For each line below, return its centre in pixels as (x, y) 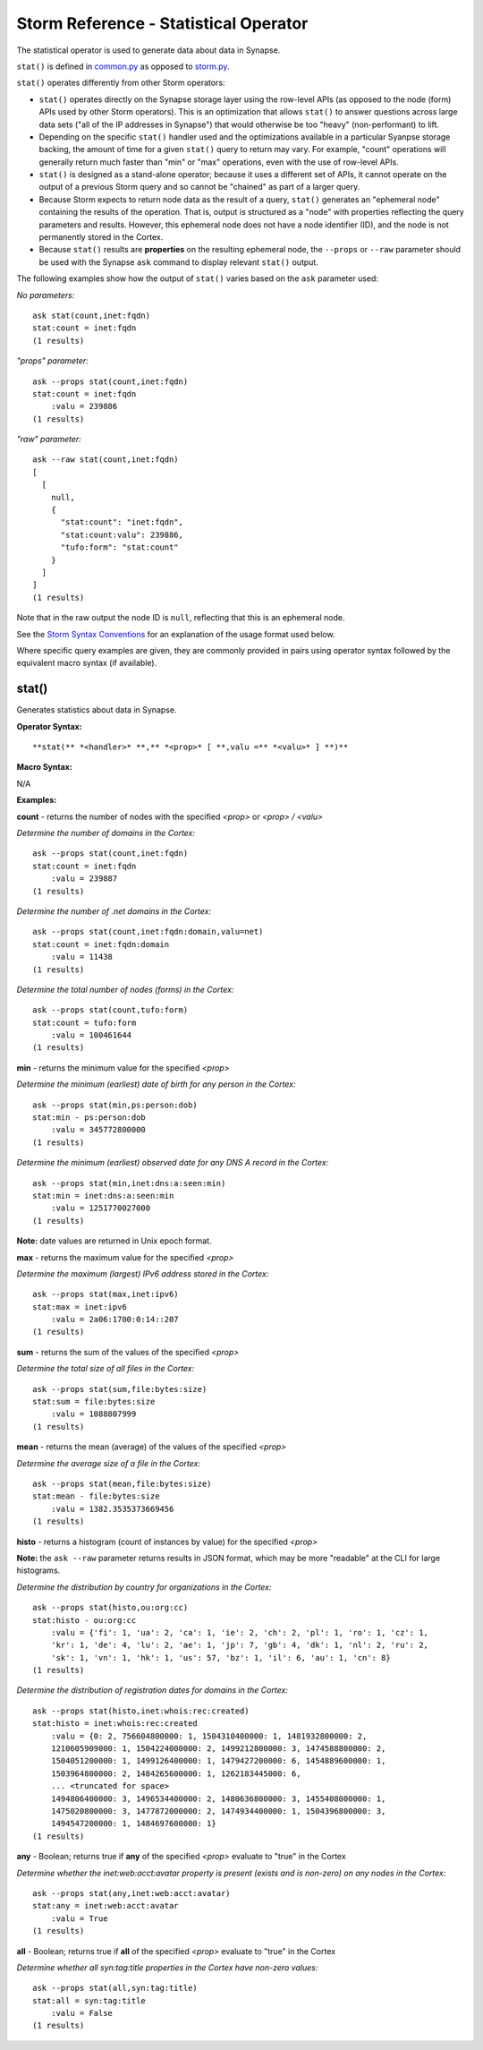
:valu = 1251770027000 (101, 1208)
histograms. (38, 1570)
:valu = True (79, 1918)
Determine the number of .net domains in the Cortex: (114, 911)
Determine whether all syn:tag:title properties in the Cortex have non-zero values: (167, 1967)
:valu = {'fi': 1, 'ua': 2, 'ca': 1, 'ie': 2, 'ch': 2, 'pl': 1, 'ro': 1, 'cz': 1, (240, 1632)
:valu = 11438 (82, 957)
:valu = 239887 (84, 879)
